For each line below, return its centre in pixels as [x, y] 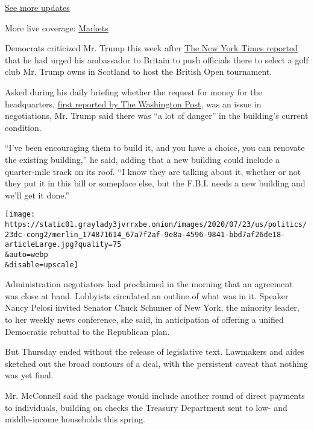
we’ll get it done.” [37, 195]
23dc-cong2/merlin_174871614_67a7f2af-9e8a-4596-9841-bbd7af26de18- [145, 234]
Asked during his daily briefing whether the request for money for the [133, 91]
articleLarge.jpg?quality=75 [63, 245]
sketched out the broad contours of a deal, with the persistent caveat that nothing [156, 363]
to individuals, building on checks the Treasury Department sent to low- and [146, 407]
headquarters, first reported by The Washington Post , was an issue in [133, 103]
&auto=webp [27, 254]
